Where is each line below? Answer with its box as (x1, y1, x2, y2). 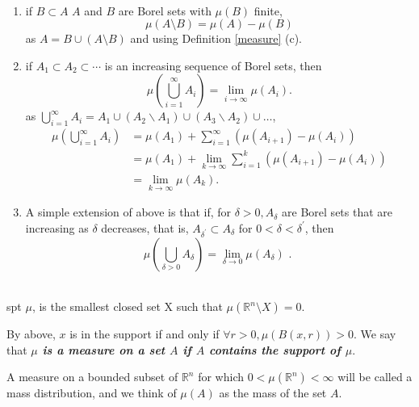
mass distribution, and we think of (6, 384, 177, 401)
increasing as (25, 219, 89, 236)
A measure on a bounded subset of (6, 368, 178, 385)
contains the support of (209, 341, 341, 358)
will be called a (337, 368, 413, 385)
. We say (354, 325, 396, 342)
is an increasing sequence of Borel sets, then (104, 57, 322, 73)
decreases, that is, (101, 219, 189, 236)
